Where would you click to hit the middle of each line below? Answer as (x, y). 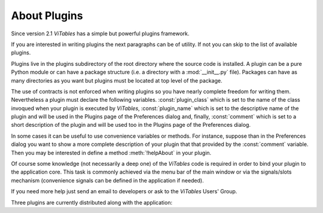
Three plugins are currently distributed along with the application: (92, 202)
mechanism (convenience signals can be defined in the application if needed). (107, 180)
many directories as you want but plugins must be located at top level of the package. (117, 80)
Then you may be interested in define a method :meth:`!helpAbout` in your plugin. (111, 153)
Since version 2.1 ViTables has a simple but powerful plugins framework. (100, 34)
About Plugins (47, 16)
